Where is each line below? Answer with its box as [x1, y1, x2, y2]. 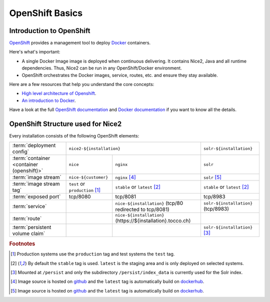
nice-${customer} [68, 174, 108, 180]
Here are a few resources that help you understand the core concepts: [9, 81, 154, 87]
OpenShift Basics [9, 7, 82, 18]
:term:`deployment [12, 142, 56, 149]
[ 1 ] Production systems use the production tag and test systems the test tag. [10, 251, 175, 257]
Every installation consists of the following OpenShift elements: [9, 133, 139, 139]
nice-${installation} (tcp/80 [115, 200, 183, 207]
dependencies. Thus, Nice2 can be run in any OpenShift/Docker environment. [21, 65, 182, 71]
